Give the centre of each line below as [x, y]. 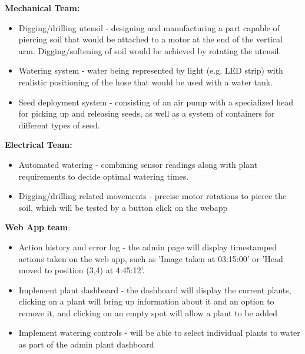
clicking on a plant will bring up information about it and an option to [146, 301]
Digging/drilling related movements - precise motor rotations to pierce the [152, 196]
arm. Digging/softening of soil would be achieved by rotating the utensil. [150, 50]
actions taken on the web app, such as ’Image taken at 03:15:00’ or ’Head [151, 258]
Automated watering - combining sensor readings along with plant [138, 164]
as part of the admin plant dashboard [86, 344]
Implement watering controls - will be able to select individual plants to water [159, 333]
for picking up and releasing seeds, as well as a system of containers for [147, 113]
